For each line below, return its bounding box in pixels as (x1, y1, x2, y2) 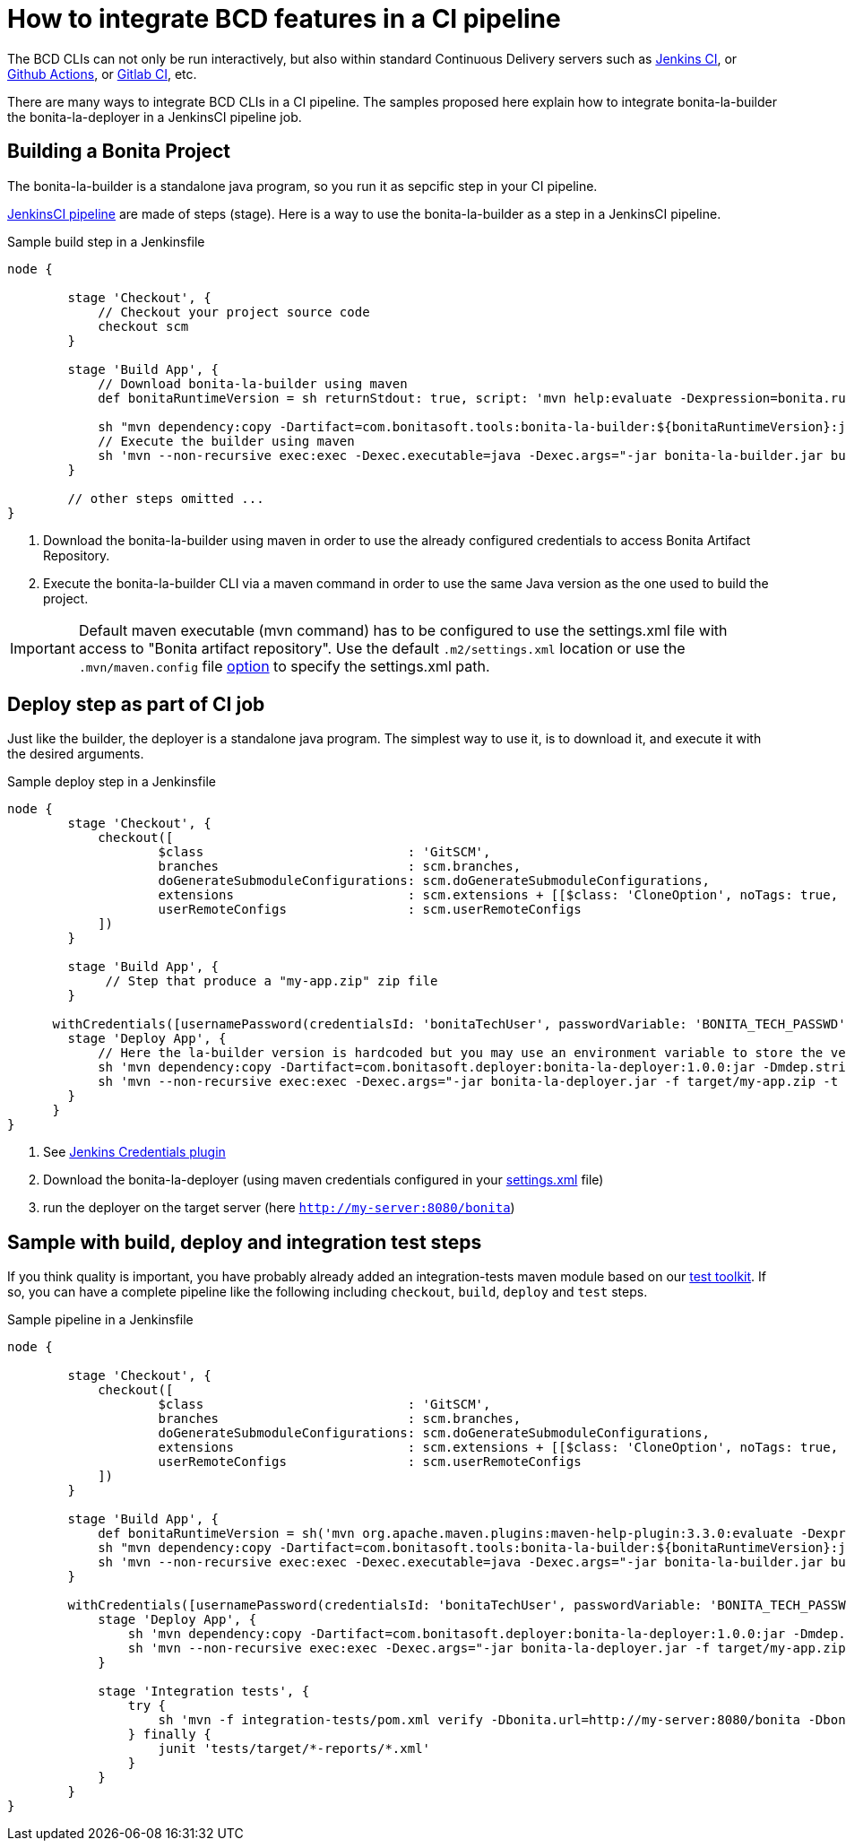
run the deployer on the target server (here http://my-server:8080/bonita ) (43, 1200, 515, 1216)
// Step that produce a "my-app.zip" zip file (105, 974, 438, 989)
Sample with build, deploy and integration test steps (7, 1230, 482, 1254)
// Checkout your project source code (98, 304, 370, 319)
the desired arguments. (7, 746, 144, 762)
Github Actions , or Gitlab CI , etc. (7, 65, 197, 82)
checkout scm (98, 318, 189, 334)
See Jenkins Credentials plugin (43, 1144, 226, 1160)
